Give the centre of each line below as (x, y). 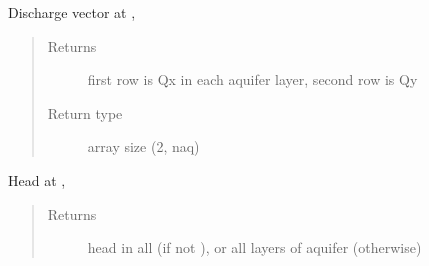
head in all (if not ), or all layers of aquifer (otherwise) (254, 247)
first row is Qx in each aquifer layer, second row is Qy (252, 79)
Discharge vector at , (72, 12)
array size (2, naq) (143, 146)
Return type (85, 112)
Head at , (37, 179)
